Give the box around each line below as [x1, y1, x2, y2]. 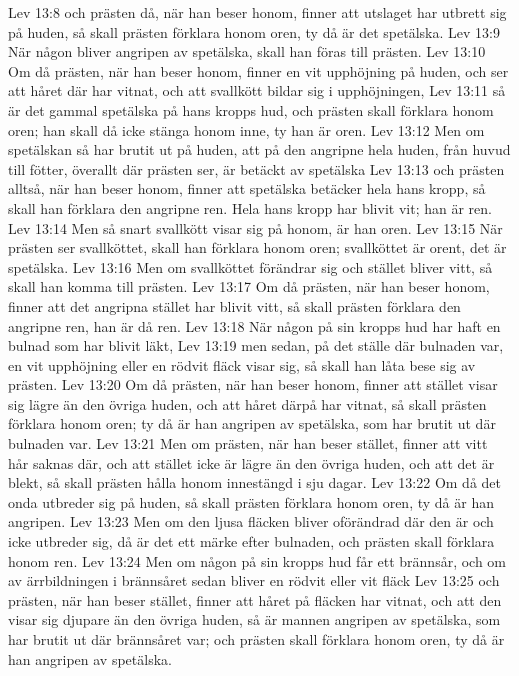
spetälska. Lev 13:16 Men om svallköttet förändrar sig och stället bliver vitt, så [8, 256, 493, 277]
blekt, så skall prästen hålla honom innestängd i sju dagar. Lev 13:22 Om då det [8, 472, 502, 493]
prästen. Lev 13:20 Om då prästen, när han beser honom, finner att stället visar [8, 374, 498, 395]
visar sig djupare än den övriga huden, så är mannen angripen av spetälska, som [8, 609, 501, 630]
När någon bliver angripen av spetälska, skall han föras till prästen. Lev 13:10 [8, 41, 486, 62]
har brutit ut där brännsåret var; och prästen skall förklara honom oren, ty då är [8, 629, 505, 649]
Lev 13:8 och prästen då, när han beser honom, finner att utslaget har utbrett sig [8, 2, 507, 22]
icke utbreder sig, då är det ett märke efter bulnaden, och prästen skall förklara [8, 531, 495, 552]
